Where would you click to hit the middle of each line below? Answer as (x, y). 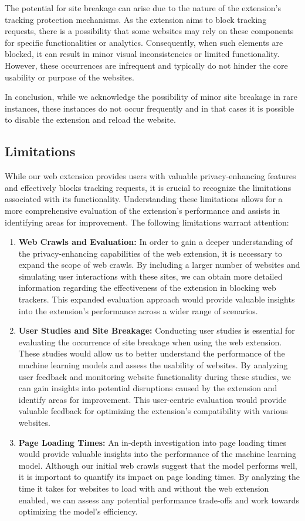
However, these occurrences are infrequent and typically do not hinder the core (146, 65)
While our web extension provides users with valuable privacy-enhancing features (150, 176)
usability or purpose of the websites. (70, 77)
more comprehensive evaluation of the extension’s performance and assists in (143, 210)
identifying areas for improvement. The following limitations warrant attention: (147, 222)
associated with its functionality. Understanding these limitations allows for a (144, 199)
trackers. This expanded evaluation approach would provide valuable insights (157, 299)
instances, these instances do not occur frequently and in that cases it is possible (150, 108)
